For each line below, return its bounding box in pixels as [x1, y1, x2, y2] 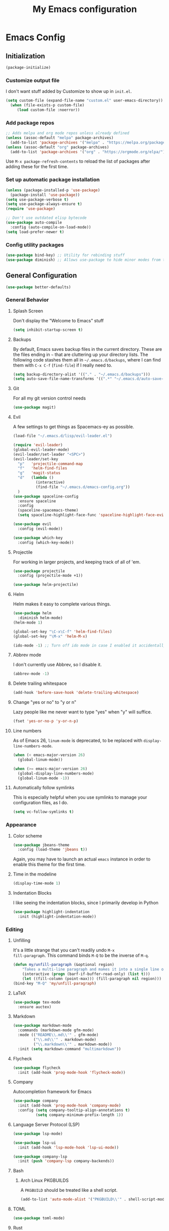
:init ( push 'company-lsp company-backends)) [18, 1159, 114, 1164]
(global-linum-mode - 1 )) [18, 776, 70, 781]
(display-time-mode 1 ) [13, 881, 61, 886]
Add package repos [6, 119, 55, 126]
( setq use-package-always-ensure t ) [6, 202, 82, 207]
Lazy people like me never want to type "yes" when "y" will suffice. [13, 709, 152, 715]
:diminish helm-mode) [18, 616, 63, 621]
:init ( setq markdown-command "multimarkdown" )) [18, 1046, 121, 1051]
